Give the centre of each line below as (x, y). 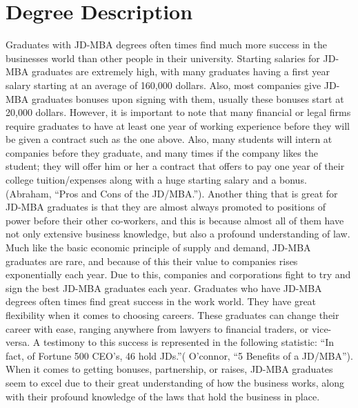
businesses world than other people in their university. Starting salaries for (163, 58)
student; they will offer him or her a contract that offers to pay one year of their (175, 166)
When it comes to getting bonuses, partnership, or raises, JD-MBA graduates (169, 369)
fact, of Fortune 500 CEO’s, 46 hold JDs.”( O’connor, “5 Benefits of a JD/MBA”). (179, 355)
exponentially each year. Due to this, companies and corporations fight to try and (178, 274)
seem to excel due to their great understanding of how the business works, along (175, 382)
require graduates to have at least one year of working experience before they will (178, 125)
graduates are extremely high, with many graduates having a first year (181, 71)
